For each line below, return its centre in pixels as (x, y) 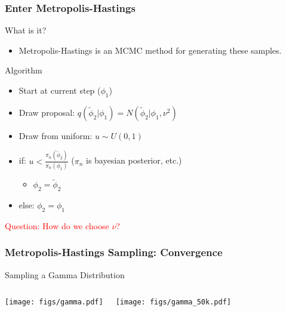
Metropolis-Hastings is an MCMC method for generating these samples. (150, 50)
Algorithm (24, 70)
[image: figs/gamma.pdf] (54, 302)
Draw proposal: (47, 112)
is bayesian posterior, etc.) (134, 160)
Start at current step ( (60, 90)
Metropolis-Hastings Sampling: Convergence (114, 252)
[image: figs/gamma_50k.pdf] (173, 302)
